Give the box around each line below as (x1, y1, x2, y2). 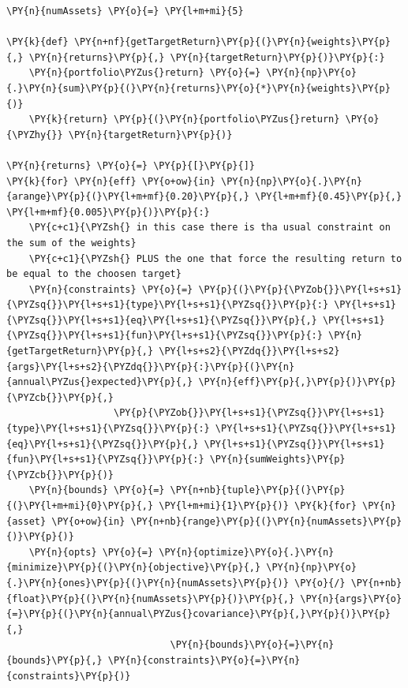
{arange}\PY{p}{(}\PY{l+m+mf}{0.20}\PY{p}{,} (6, 191, 249, 203)
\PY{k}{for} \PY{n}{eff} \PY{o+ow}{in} (6, 175, 215, 187)
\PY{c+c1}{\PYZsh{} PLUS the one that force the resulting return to (28, 252, 402, 264)
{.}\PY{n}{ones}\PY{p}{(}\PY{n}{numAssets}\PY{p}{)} (6, 577, 289, 589)
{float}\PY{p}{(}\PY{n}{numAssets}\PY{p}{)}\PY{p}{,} (6, 593, 295, 604)
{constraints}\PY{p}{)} (6, 670, 131, 682)
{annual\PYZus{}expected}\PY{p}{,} (6, 376, 193, 388)
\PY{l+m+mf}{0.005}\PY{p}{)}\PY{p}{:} (6, 206, 210, 218)
